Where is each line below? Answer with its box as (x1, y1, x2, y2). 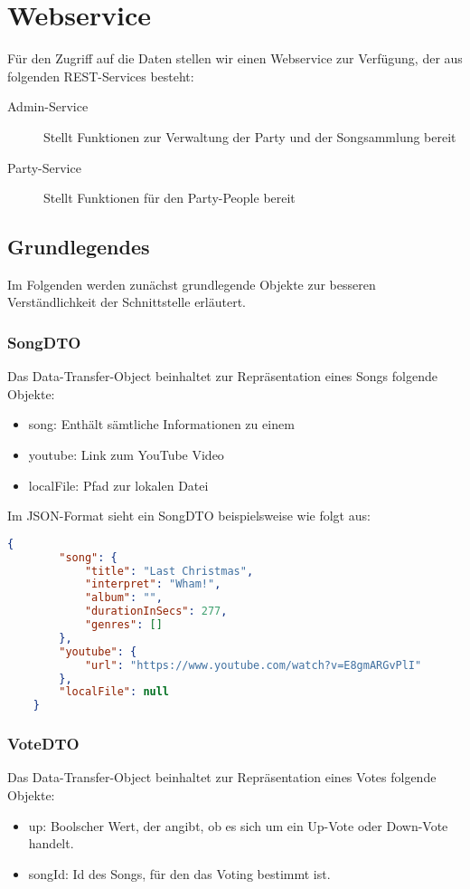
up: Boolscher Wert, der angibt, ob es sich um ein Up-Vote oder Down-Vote (28, 816, 448, 835)
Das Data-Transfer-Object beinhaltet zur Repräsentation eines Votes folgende (7, 768, 437, 787)
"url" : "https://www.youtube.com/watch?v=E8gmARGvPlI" (84, 658, 422, 672)
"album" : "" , (84, 591, 163, 605)
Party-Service (7, 158, 81, 177)
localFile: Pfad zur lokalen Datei (28, 475, 209, 494)
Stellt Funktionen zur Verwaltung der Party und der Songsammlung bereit (43, 127, 456, 146)
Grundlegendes (7, 233, 150, 261)
